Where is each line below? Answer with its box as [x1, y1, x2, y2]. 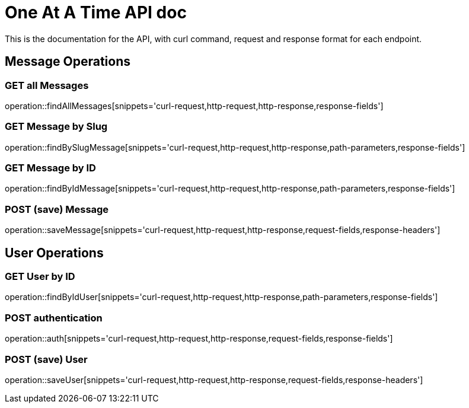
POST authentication [5, 311, 103, 324]
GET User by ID [5, 270, 75, 283]
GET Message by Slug [5, 120, 108, 133]
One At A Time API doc [5, 2, 187, 23]
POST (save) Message [5, 203, 109, 215]
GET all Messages [5, 79, 89, 91]
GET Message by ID [5, 162, 96, 174]
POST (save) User [5, 353, 88, 365]
